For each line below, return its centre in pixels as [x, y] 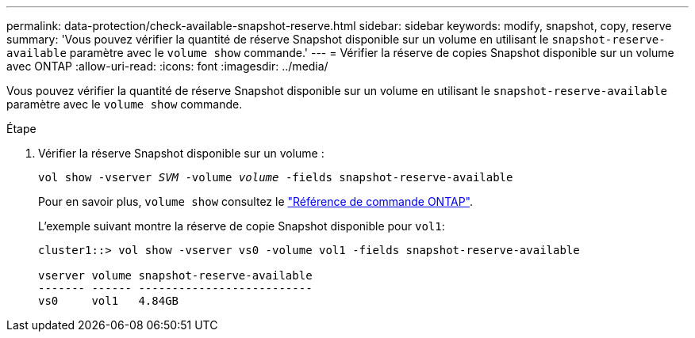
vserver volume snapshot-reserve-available [175, 275]
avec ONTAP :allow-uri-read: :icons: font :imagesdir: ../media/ [167, 66]
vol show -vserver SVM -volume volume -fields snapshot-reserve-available [276, 177]
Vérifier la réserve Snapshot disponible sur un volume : [181, 153]
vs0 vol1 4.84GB [109, 301]
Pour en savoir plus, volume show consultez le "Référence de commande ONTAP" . [256, 201]
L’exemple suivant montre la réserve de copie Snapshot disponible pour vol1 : [242, 226]
